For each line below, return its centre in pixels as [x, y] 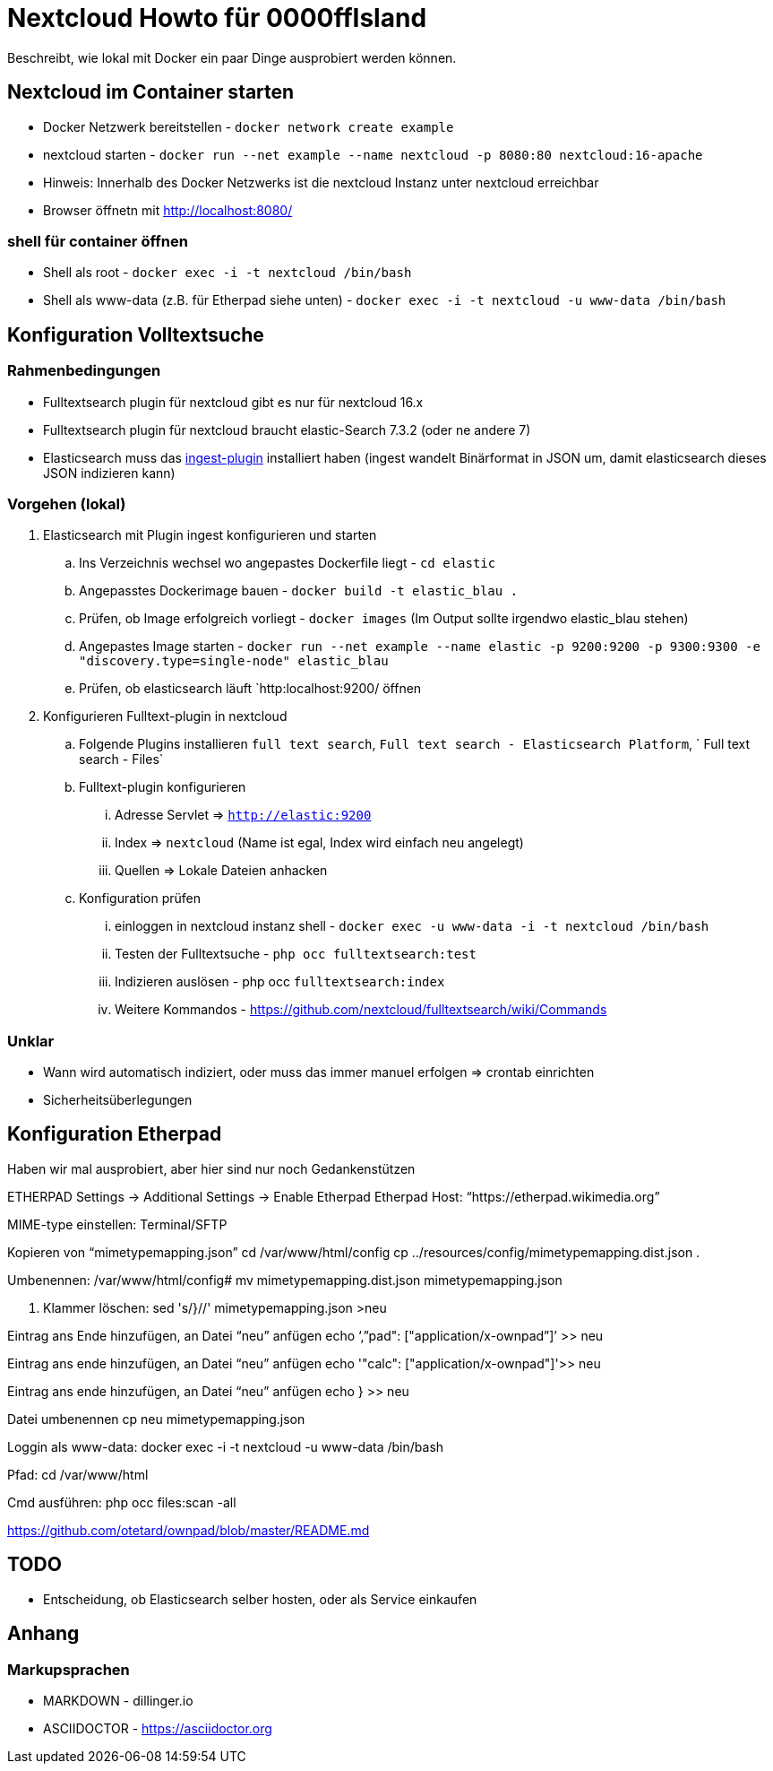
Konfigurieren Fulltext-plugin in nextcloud [165, 716]
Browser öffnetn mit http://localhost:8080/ [168, 210]
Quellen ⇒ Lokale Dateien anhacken [221, 871]
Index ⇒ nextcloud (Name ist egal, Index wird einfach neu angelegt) [319, 843]
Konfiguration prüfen [140, 899]
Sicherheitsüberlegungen [118, 1100]
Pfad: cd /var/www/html [78, 1474]
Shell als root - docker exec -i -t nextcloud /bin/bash [228, 273]
